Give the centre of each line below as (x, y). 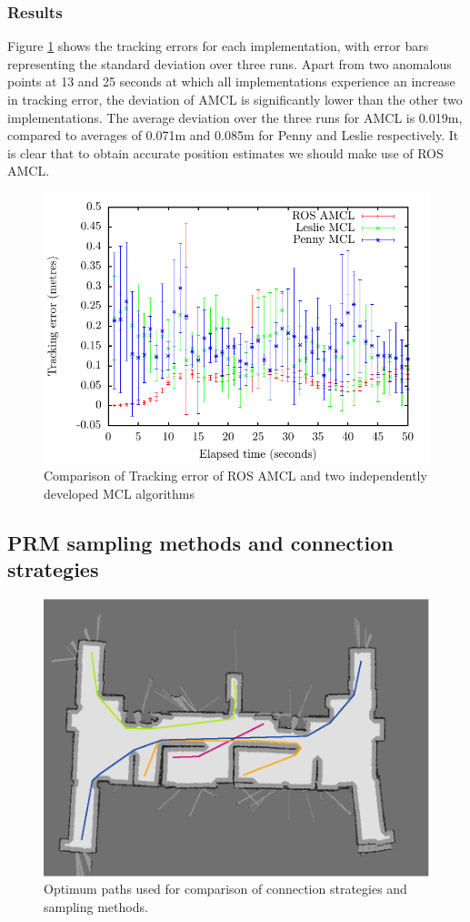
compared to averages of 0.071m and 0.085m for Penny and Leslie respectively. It (233, 135)
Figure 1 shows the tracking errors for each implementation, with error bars (218, 46)
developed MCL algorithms (119, 493)
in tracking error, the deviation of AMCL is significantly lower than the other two (235, 99)
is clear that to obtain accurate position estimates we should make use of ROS (225, 152)
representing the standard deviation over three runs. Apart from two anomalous (230, 63)
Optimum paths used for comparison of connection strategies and (225, 889)
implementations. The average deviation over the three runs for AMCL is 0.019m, (235, 117)
